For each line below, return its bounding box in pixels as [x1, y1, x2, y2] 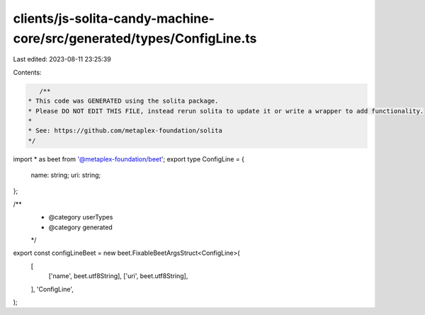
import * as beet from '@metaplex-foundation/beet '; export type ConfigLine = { [13, 154, 244, 163]
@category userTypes [48, 213, 113, 222]
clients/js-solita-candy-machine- [13, 11, 215, 26]
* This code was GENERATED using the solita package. [28, 97, 219, 105]
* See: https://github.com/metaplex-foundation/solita [28, 127, 222, 134]
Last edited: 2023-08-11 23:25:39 [13, 55, 111, 64]
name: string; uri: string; [30, 171, 101, 180]
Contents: [13, 68, 42, 76]
